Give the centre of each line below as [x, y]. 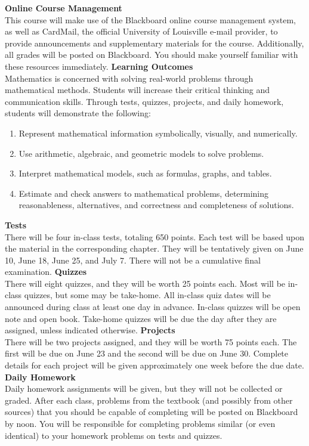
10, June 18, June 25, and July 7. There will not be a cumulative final [133, 260]
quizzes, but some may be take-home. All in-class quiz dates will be [147, 295]
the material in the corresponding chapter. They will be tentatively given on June [154, 248]
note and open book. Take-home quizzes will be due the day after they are [141, 318]
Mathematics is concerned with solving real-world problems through [129, 78]
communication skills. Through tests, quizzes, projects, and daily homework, [144, 101]
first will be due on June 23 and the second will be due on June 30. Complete [147, 353]
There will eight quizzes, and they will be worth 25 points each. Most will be [145, 283]
